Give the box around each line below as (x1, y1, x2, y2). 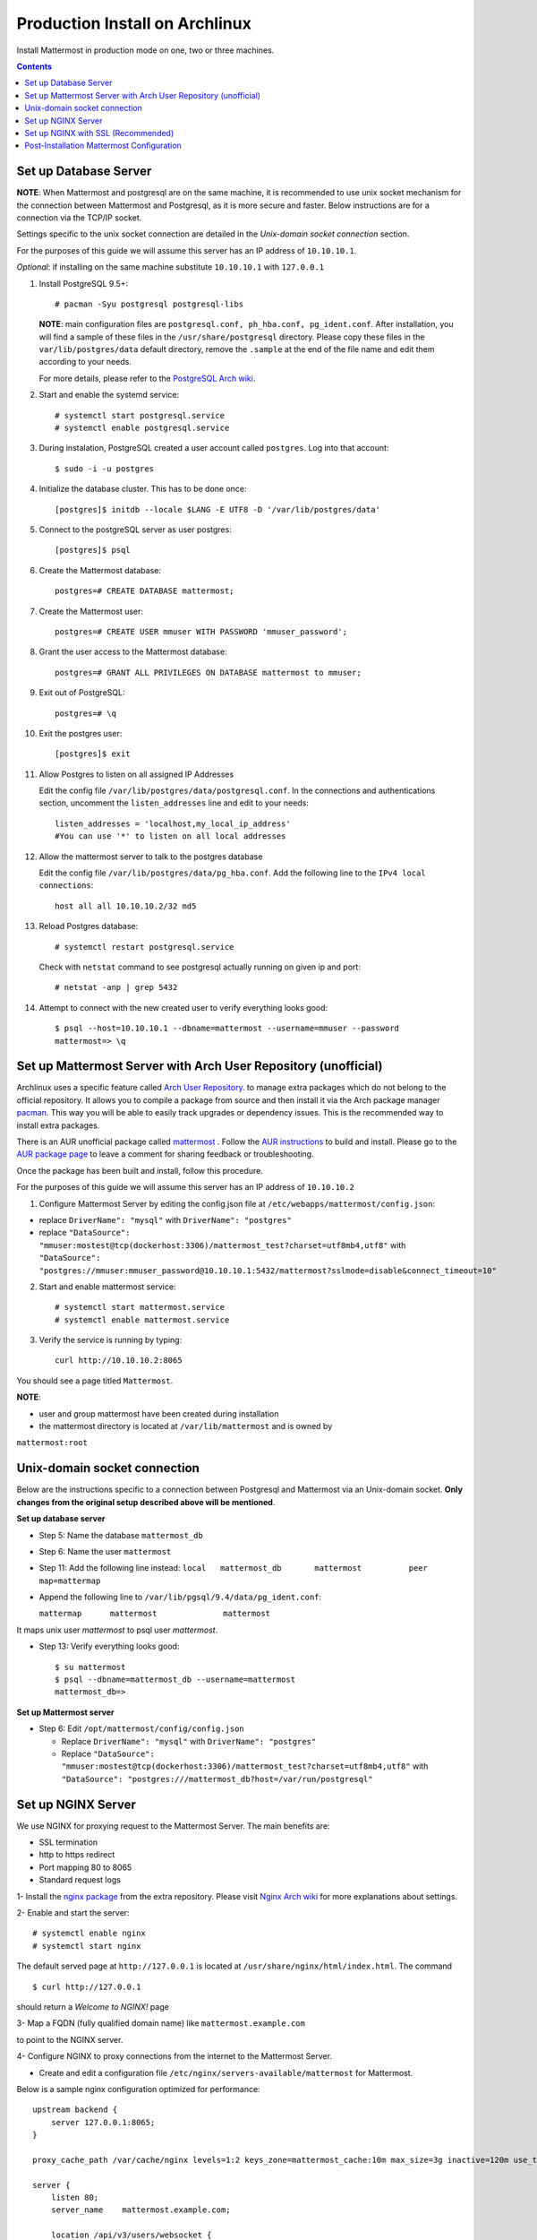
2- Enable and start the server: (16, 1908, 130, 1918)
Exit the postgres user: (38, 728, 123, 738)
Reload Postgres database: (38, 921, 139, 932)
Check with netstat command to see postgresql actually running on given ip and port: (38, 961, 362, 972)
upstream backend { (32, 2105, 118, 2115)
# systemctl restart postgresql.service (55, 942, 234, 952)
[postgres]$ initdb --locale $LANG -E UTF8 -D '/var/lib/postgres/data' (55, 504, 380, 514)
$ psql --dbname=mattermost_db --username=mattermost (55, 1675, 295, 1684)
